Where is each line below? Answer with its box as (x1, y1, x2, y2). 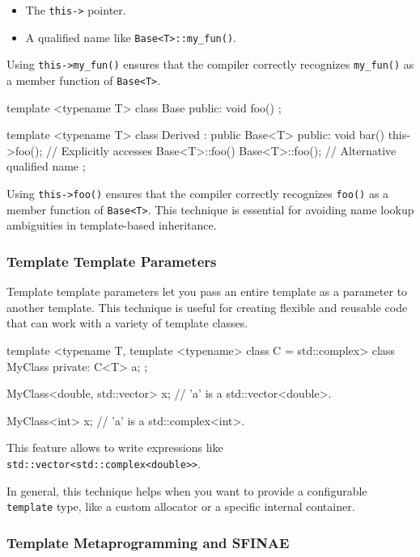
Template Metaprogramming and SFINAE (6, 532, 290, 552)
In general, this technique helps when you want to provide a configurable (6, 482, 367, 499)
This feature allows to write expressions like (6, 439, 223, 456)
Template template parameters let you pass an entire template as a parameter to (6, 283, 408, 300)
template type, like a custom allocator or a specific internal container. (6, 498, 355, 515)
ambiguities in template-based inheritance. (6, 217, 217, 234)
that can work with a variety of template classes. (6, 314, 248, 331)
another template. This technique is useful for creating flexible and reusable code (6, 298, 408, 315)
